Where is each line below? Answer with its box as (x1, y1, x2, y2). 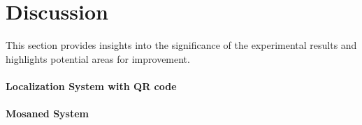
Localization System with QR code (6, 78, 177, 93)
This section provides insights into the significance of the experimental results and (6, 38, 357, 52)
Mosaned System (6, 106, 89, 121)
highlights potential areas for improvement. (6, 51, 190, 66)
